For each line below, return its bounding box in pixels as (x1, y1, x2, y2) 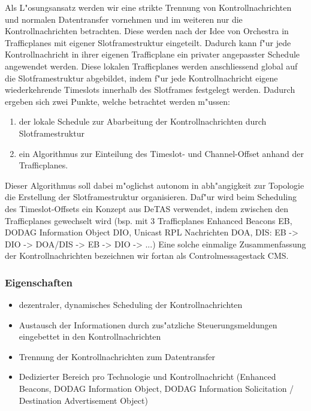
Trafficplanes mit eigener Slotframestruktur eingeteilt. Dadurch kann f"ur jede (5, 36, 291, 49)
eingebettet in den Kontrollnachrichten (19, 330, 161, 343)
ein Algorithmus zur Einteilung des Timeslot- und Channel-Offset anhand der (19, 147, 304, 159)
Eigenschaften (5, 274, 73, 289)
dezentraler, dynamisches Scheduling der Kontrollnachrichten (19, 298, 243, 311)
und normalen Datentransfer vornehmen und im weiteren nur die (5, 13, 243, 25)
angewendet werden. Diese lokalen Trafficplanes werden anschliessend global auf (5, 59, 298, 72)
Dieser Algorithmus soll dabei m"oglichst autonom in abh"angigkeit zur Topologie (5, 179, 304, 191)
